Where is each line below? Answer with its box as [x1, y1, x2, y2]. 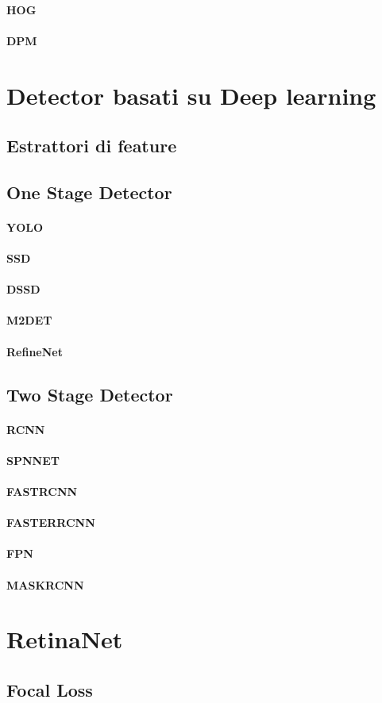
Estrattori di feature [6, 133, 177, 158]
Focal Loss [6, 677, 93, 701]
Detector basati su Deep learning [6, 79, 376, 111]
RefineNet [6, 343, 63, 359]
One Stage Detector [6, 179, 172, 204]
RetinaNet [6, 623, 123, 655]
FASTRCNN [6, 483, 78, 499]
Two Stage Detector [6, 382, 173, 406]
